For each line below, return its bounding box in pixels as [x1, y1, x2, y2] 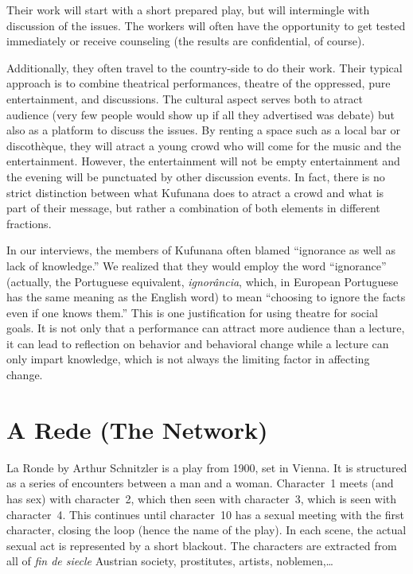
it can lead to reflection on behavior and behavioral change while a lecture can [6, 335, 389, 351]
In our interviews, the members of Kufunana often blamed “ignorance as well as [6, 242, 395, 258]
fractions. [6, 215, 52, 231]
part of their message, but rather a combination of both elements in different [6, 200, 380, 216]
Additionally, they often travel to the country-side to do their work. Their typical [6, 59, 403, 76]
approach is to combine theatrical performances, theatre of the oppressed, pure [6, 75, 391, 91]
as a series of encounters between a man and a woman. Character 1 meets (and [6, 475, 394, 491]
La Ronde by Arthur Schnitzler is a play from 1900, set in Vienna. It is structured [6, 459, 407, 475]
